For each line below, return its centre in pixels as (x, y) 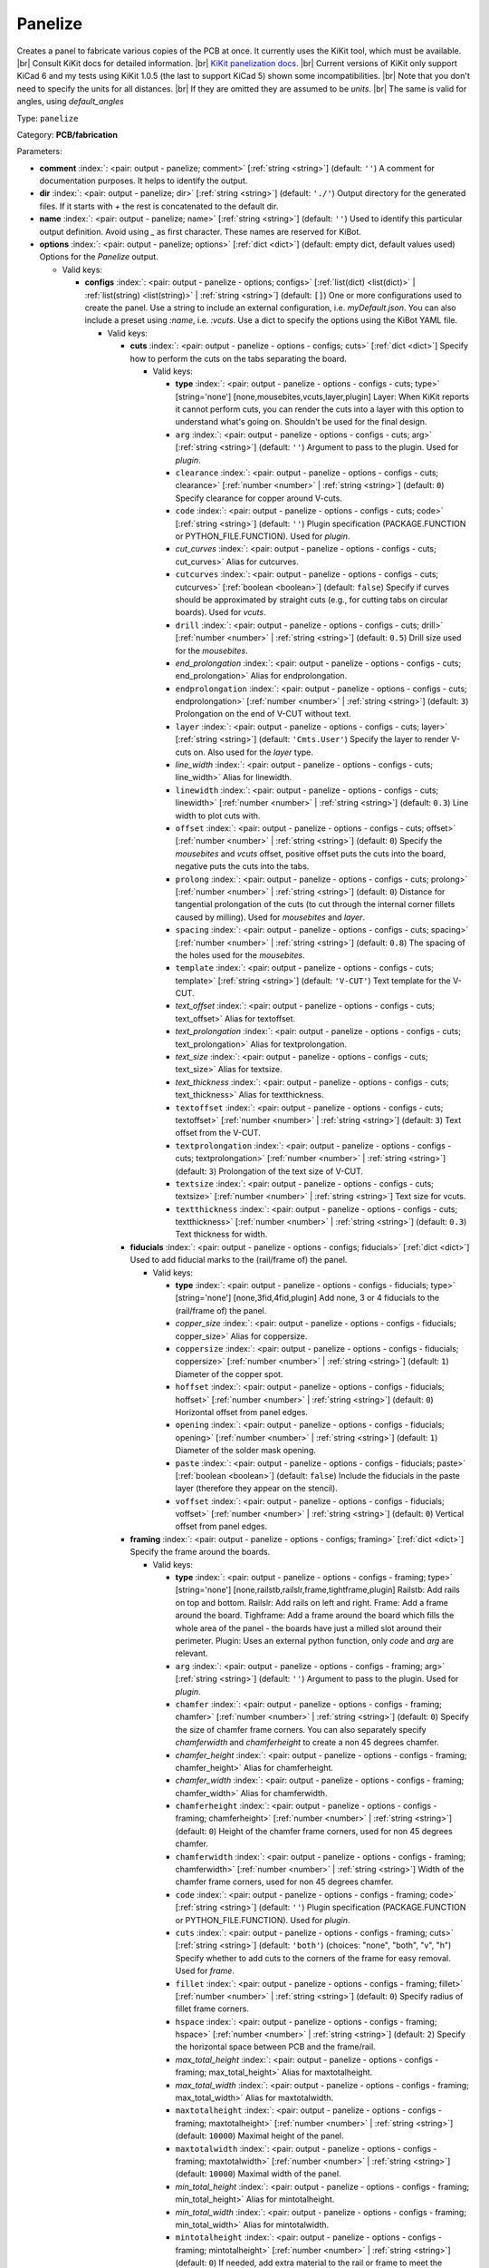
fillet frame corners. (212, 2009)
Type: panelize (48, 118)
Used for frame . (205, 1971)
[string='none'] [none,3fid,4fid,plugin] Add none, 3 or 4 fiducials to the (307, 1298)
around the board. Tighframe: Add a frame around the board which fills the (315, 1616)
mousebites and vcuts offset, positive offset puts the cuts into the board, (311, 854)
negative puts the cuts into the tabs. (242, 866)
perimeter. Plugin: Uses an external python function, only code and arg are (315, 1640)
